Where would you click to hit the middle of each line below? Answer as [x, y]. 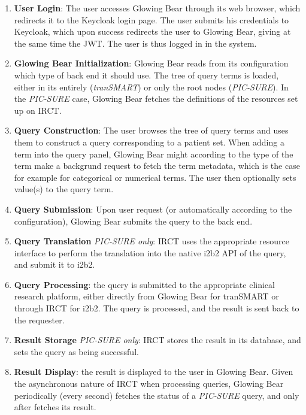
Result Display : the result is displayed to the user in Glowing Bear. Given [154, 372]
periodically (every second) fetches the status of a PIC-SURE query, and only [157, 395]
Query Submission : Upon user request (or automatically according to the [153, 209]
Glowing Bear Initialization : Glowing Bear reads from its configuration [151, 63]
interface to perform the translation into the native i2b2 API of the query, [150, 252]
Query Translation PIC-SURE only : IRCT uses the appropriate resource [152, 241]
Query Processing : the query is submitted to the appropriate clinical [144, 284]
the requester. [39, 319]
